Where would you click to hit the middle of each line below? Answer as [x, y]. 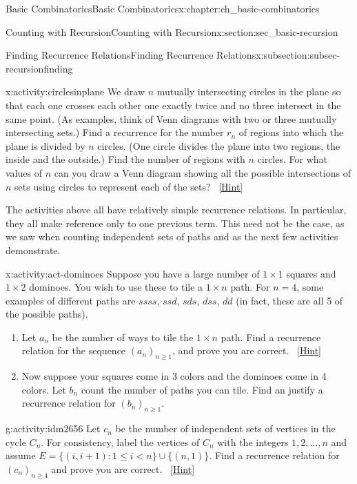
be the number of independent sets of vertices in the [225, 428]
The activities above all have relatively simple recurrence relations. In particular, [176, 210]
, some [310, 287]
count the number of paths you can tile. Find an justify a [202, 389]
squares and [311, 273]
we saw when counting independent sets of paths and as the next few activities [172, 236]
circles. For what [293, 159]
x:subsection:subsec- [298, 55]
